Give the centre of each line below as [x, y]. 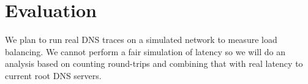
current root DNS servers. [53, 75]
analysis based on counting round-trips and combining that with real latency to [154, 63]
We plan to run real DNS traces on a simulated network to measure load [141, 40]
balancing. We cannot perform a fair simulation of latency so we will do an [145, 51]
